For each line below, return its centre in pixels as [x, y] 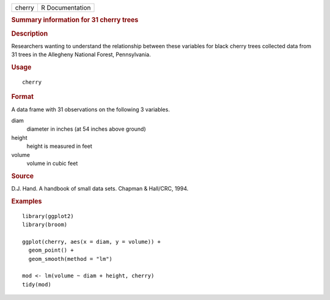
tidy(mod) [37, 284]
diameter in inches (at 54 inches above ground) [86, 129]
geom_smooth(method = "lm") [71, 259]
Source [23, 176]
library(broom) [45, 225]
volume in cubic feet [52, 163]
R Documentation [66, 8]
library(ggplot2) [48, 216]
